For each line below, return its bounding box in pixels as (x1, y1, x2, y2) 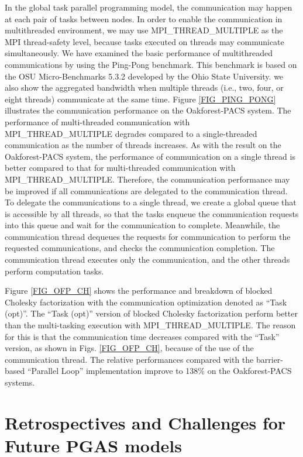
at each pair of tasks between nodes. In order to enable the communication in (5, 12, 283, 25)
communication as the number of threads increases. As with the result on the (5, 139, 281, 151)
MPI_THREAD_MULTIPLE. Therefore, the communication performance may (5, 173, 290, 185)
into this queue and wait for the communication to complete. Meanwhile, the (5, 219, 280, 231)
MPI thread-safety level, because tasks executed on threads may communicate (5, 35, 284, 47)
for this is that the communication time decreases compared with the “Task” (5, 330, 280, 342)
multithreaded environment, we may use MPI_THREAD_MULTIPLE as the (5, 24, 283, 36)
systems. (5, 376, 35, 388)
